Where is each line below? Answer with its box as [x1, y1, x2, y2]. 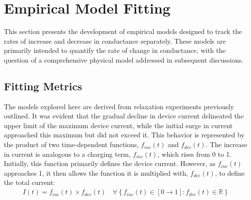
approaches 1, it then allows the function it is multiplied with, [4, 167, 188, 178]
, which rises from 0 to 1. [157, 149, 232, 159]
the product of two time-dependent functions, [4, 139, 139, 150]
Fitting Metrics [4, 78, 82, 93]
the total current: [4, 177, 55, 187]
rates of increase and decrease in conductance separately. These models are [4, 35, 226, 46]
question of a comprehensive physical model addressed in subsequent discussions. [4, 54, 244, 65]
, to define [215, 167, 245, 178]
